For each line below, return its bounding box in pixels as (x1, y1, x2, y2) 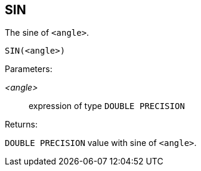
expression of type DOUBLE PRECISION (29, 101, 185, 111)
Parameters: (5, 64, 52, 74)
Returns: (5, 119, 38, 130)
